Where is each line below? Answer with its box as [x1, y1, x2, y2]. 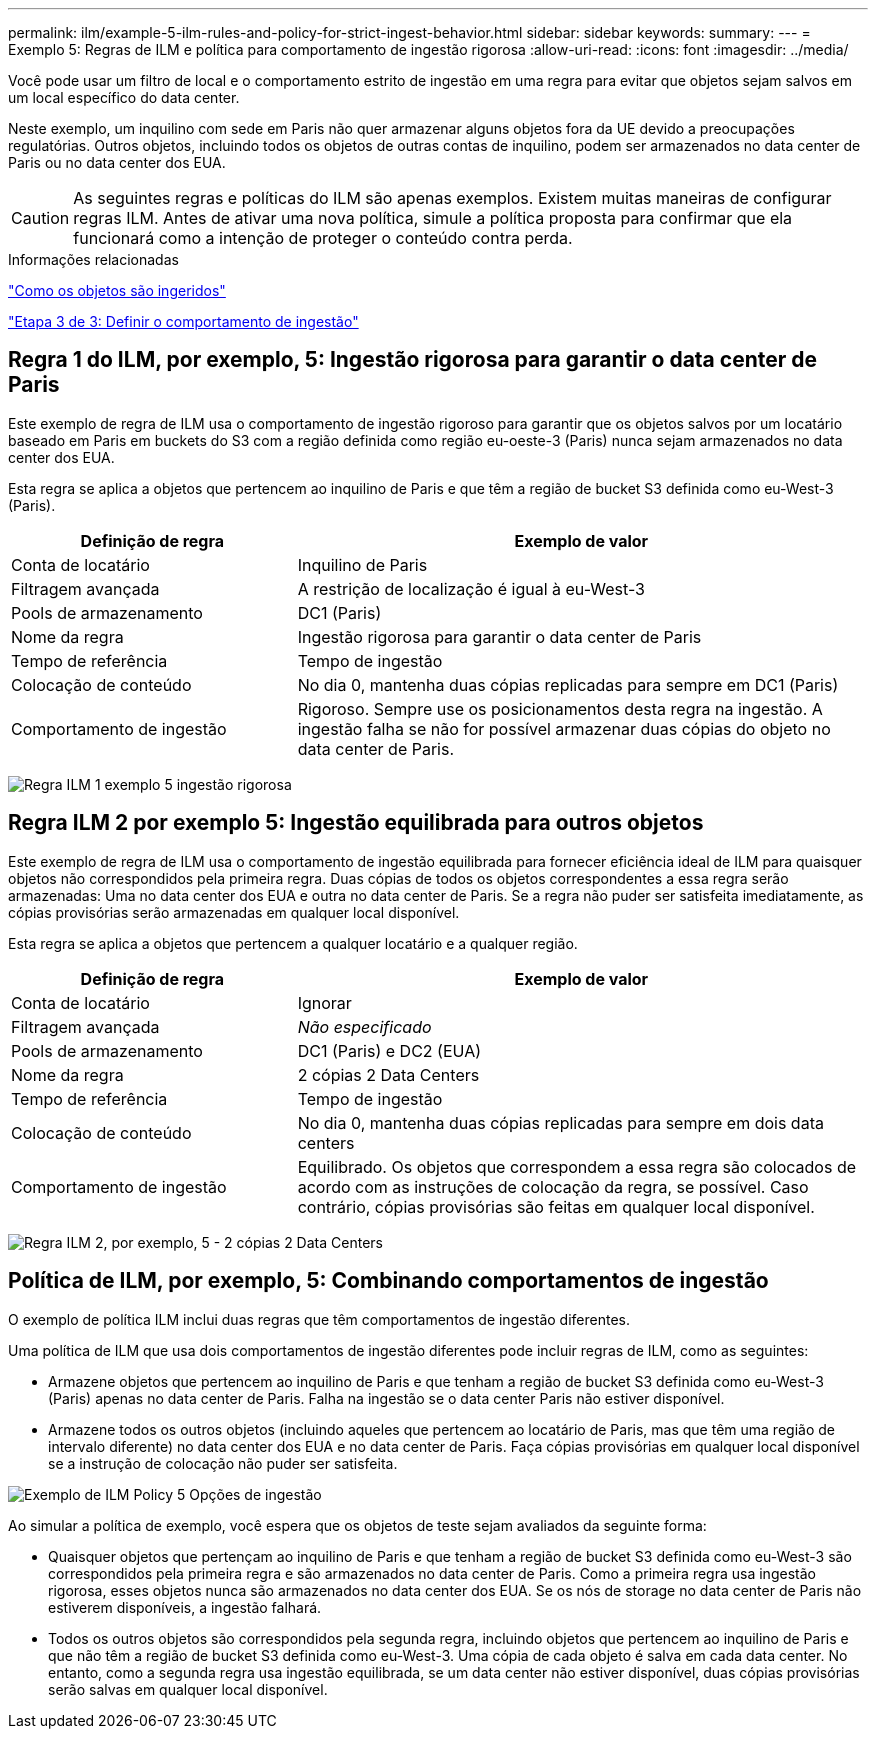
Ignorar [297, 992, 352, 1013]
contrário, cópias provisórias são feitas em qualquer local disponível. [297, 1196, 815, 1217]
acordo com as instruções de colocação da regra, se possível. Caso [297, 1176, 809, 1197]
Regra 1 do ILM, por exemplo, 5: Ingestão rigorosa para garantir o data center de [8, 347, 817, 373]
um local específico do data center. [8, 89, 240, 106]
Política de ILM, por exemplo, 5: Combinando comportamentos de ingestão [8, 1268, 769, 1294]
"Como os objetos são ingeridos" [8, 282, 226, 299]
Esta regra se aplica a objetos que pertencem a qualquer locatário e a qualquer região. [8, 934, 578, 952]
